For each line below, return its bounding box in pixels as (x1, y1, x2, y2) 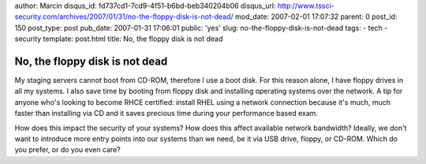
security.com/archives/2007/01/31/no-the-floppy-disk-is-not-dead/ (14, 12, 234, 21)
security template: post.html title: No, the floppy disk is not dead (14, 34, 223, 43)
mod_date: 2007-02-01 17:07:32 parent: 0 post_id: (235, 12, 398, 21)
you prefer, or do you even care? (14, 145, 121, 155)
